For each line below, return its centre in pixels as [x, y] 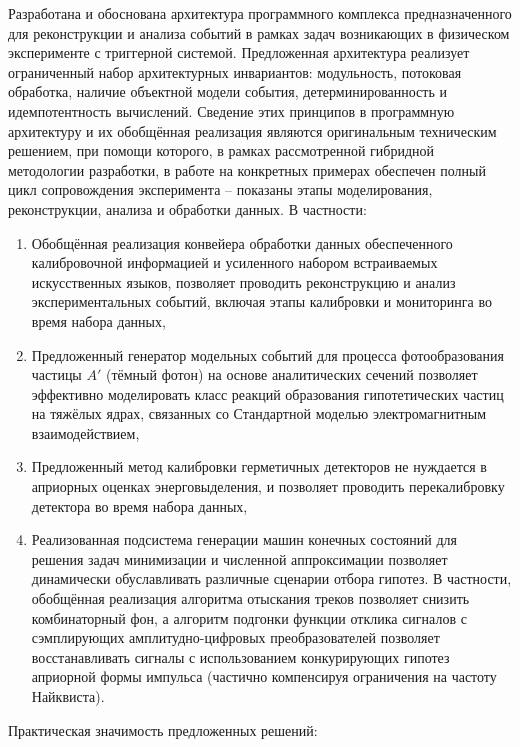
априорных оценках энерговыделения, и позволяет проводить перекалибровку [268, 486]
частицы [56, 374]
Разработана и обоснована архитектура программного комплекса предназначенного [260, 13]
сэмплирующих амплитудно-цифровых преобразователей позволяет [235, 637]
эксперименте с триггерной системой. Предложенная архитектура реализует [239, 52]
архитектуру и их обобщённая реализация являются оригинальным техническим [252, 130]
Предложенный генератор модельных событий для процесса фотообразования [268, 354]
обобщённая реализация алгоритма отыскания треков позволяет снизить [250, 598]
